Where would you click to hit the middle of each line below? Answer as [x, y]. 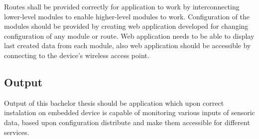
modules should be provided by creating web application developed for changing [126, 26]
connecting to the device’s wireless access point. [77, 55]
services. [17, 132]
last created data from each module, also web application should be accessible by [128, 45]
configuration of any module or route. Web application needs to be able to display [129, 35]
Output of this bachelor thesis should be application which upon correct [114, 103]
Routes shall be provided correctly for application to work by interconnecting [122, 6]
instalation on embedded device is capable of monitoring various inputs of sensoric [129, 112]
